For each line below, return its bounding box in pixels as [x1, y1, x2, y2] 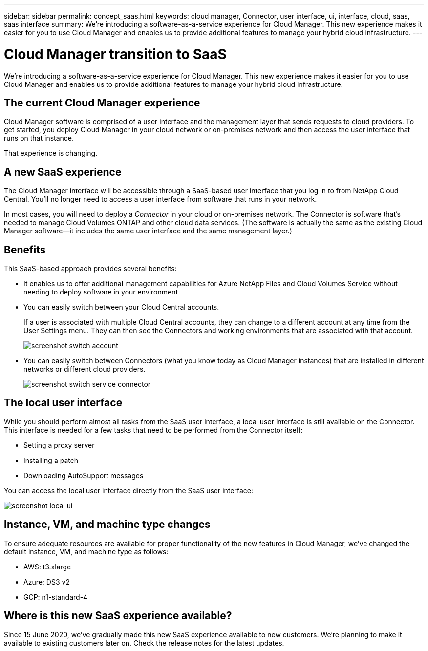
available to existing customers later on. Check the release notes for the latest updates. [4, 638, 284, 647]
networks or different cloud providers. [23, 365, 146, 374]
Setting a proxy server [23, 441, 95, 449]
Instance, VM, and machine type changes [4, 518, 211, 531]
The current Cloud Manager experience [4, 96, 200, 109]
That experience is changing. [4, 149, 98, 158]
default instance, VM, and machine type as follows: [4, 547, 169, 556]
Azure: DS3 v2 [23, 577, 70, 586]
